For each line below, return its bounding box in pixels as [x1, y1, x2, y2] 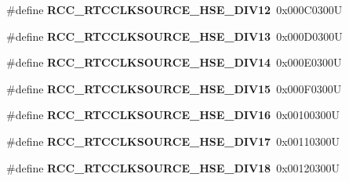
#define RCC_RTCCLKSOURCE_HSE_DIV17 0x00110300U [6, 132, 340, 149]
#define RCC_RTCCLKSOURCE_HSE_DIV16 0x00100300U [6, 107, 340, 123]
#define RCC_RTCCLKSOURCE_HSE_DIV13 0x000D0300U [6, 27, 343, 44]
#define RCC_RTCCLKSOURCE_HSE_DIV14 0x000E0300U [6, 54, 342, 71]
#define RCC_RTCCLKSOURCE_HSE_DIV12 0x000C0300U [6, 2, 343, 17]
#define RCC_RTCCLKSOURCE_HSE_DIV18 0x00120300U [6, 159, 340, 176]
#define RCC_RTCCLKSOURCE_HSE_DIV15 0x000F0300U [6, 80, 342, 96]
